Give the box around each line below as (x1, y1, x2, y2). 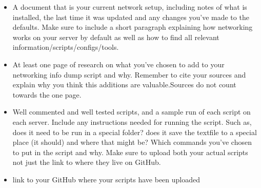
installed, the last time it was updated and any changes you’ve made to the (12, 11, 249, 22)
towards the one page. (12, 89, 82, 100)
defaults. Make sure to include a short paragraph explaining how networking (12, 22, 253, 32)
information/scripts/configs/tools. (12, 42, 119, 52)
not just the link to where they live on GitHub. (12, 157, 161, 167)
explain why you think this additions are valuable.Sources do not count (12, 79, 236, 90)
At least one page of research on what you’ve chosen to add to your (12, 59, 225, 69)
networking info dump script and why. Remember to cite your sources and (12, 69, 246, 80)
